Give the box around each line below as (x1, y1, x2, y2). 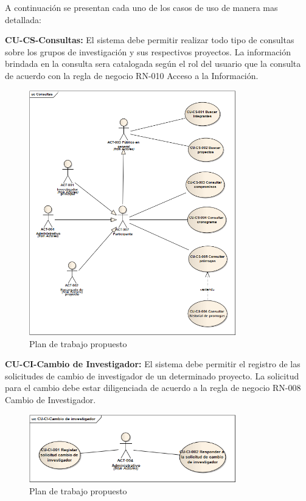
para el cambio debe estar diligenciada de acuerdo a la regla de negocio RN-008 (5, 381, 301, 394)
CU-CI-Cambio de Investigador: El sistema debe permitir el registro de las (5, 358, 301, 370)
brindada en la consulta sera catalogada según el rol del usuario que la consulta (5, 57, 301, 70)
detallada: (5, 13, 41, 26)
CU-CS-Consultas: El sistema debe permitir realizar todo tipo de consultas (5, 33, 294, 46)
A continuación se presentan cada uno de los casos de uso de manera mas (5, 1, 278, 13)
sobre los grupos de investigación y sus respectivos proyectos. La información (5, 45, 291, 58)
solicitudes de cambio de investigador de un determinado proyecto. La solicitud (5, 369, 299, 382)
